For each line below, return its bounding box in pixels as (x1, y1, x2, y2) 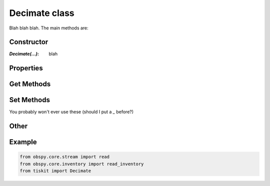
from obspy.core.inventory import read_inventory (19, 161, 144, 167)
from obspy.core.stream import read (19, 154, 110, 160)
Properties (9, 64, 43, 72)
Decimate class (9, 7, 74, 18)
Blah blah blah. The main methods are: (9, 25, 88, 31)
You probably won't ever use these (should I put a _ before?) (9, 109, 134, 115)
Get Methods (9, 80, 51, 88)
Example (9, 138, 37, 147)
